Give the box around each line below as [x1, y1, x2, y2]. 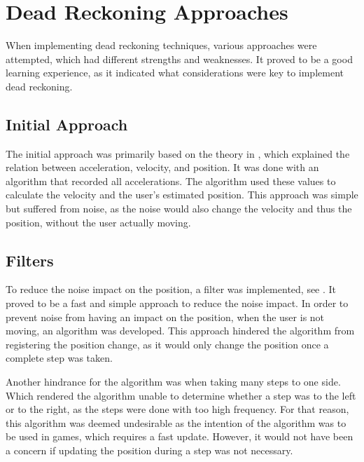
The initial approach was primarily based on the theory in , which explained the [6, 146, 350, 161]
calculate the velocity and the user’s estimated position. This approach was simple [6, 187, 358, 202]
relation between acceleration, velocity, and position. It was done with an [6, 160, 319, 175]
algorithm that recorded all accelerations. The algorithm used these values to [6, 173, 336, 188]
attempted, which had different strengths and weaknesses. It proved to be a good [6, 51, 353, 66]
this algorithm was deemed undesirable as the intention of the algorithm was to [6, 415, 346, 430]
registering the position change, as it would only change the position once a [6, 337, 329, 351]
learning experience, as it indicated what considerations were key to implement [6, 65, 344, 80]
